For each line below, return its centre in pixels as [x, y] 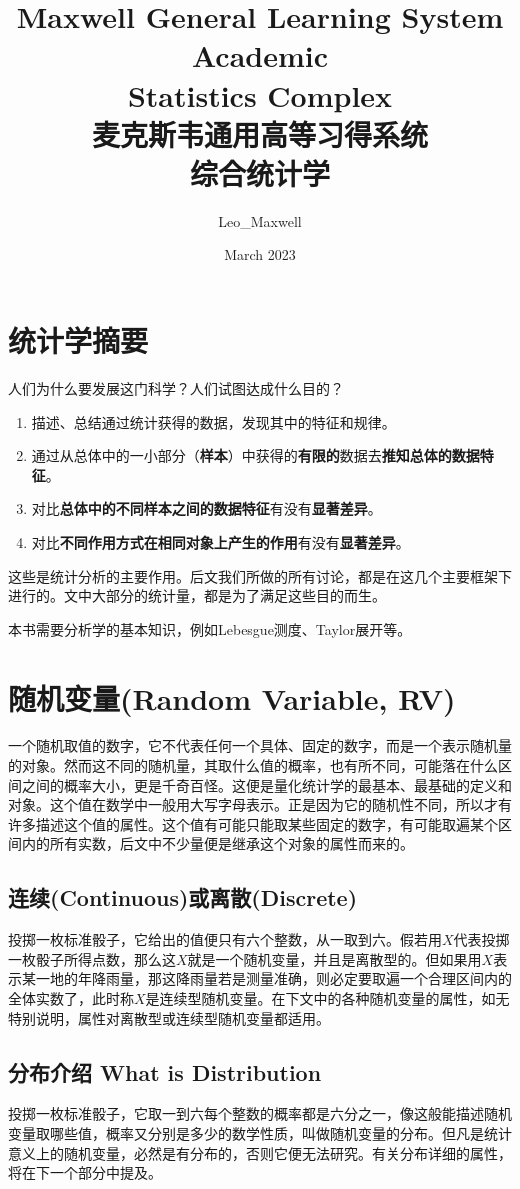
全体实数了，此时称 [71, 998]
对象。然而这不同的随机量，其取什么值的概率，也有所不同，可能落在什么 [259, 765]
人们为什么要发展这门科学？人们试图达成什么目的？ [176, 388]
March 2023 [260, 254]
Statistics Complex [260, 94]
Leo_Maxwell [260, 220]
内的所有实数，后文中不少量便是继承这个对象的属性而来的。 [217, 843]
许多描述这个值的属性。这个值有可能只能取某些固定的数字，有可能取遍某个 [253, 823]
